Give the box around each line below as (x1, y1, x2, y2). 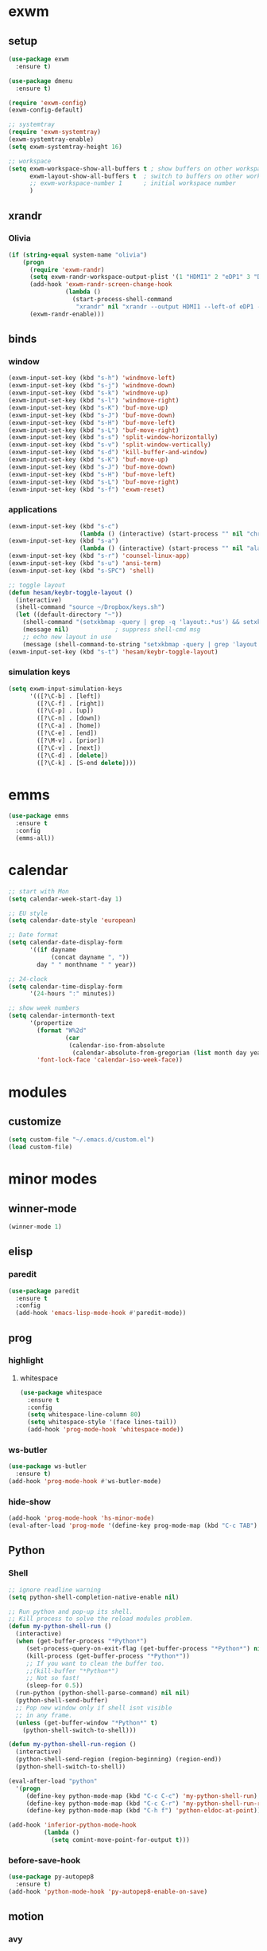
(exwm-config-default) (8, 106, 83, 114)
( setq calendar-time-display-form (8, 983, 123, 991)
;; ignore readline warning (8, 1585, 102, 1594)
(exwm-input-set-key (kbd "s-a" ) (8, 537, 119, 545)
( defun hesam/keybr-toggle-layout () (8, 588, 133, 596)
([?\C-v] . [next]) (37, 744, 102, 752)
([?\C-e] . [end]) (37, 729, 98, 737)
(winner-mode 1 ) (8, 1223, 62, 1231)
